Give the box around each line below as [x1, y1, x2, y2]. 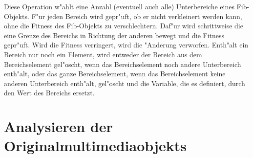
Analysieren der [4, 116, 113, 136]
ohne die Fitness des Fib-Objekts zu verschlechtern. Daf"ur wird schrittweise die [4, 21, 243, 31]
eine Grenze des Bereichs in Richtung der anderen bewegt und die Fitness [4, 30, 225, 40]
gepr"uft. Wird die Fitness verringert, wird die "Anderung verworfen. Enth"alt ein [4, 40, 249, 50]
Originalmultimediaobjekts [4, 135, 187, 156]
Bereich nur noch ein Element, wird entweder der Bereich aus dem [4, 49, 202, 59]
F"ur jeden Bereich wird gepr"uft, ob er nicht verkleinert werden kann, [31, 11, 242, 21]
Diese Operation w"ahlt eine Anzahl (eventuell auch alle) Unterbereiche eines [4, 1, 234, 11]
